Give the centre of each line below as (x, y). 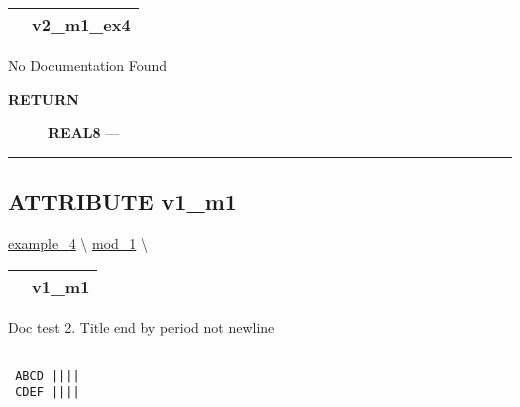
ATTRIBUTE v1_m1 (122, 201)
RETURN (43, 98)
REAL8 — (84, 132)
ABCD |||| (47, 375)
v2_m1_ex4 (81, 24)
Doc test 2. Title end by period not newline (141, 326)
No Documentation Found (88, 65)
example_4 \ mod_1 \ (78, 242)
